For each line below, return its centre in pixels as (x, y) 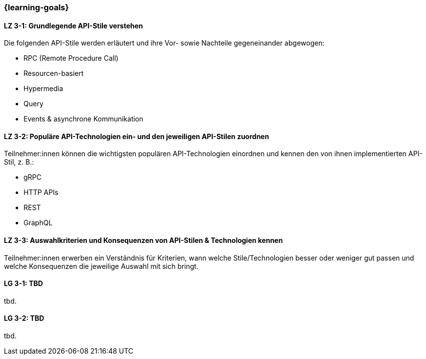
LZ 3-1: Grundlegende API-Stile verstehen (73, 25)
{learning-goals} (36, 7)
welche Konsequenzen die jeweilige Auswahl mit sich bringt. (101, 266)
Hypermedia (43, 89)
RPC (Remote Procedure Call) (71, 58)
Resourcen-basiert (54, 73)
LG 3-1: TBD (24, 284)
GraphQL (38, 223)
